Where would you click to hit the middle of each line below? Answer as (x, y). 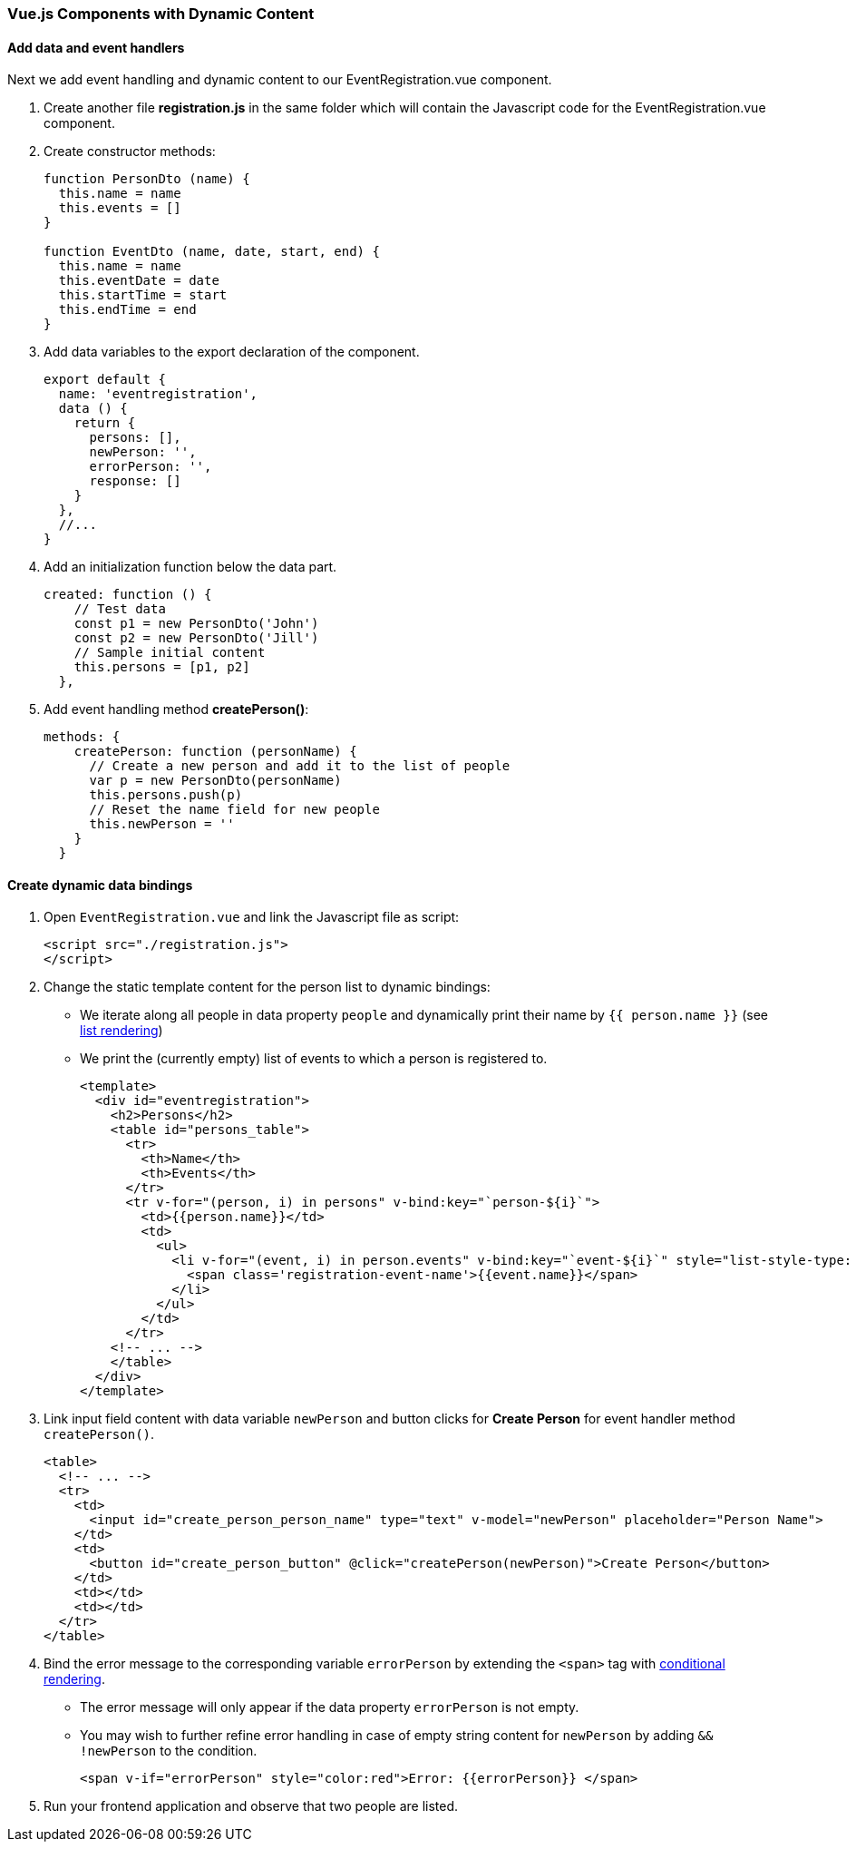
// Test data (120, 609)
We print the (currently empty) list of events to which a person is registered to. (314, 1059)
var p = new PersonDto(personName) (215, 781)
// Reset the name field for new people (234, 810)
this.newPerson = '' (162, 824)
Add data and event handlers (96, 47)
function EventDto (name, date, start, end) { (212, 252)
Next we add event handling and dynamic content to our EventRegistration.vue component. (280, 80)
